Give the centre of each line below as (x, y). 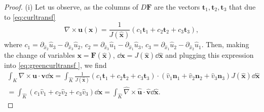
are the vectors (177, 7)
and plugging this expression (210, 55)
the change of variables (40, 55)
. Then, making (225, 44)
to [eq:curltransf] (30, 16)
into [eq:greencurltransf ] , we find (55, 65)
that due (242, 7)
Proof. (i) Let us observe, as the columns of (71, 7)
